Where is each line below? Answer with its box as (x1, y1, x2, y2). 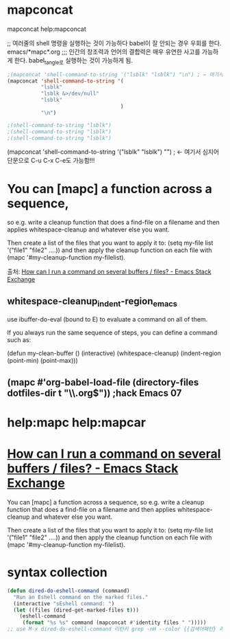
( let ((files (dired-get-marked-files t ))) (13, 607, 139, 614)
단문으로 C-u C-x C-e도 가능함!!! (7, 157, 95, 165)
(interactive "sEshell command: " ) (13, 600, 115, 607)
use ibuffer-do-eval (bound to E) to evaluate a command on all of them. (7, 315, 208, 324)
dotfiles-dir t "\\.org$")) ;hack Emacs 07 (7, 387, 182, 399)
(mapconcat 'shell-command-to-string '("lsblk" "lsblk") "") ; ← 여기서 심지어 (7, 148, 220, 156)
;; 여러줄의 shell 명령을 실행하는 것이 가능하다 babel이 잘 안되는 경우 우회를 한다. (7, 38, 222, 47)
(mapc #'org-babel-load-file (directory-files (7, 377, 199, 388)
